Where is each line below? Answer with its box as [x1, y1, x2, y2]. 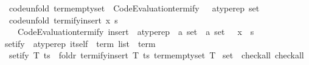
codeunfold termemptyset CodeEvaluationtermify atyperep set [9, 2, 260, 14]
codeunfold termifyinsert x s [9, 13, 118, 26]
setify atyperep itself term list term [4, 37, 156, 49]
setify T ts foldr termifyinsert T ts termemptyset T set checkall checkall [9, 49, 304, 61]
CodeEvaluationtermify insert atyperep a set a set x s [17, 25, 254, 38]
